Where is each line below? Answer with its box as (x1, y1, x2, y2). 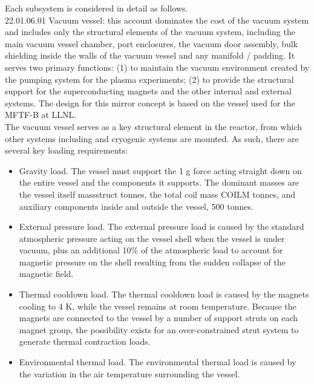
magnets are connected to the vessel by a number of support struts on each (19, 311, 298, 324)
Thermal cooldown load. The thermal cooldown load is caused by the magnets (19, 288, 309, 301)
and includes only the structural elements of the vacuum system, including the (5, 25, 295, 38)
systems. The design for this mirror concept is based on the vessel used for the (5, 96, 295, 109)
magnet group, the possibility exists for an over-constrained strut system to (19, 323, 299, 336)
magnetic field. (19, 267, 74, 280)
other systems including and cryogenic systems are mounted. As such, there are (5, 132, 299, 145)
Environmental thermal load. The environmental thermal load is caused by (19, 356, 296, 368)
